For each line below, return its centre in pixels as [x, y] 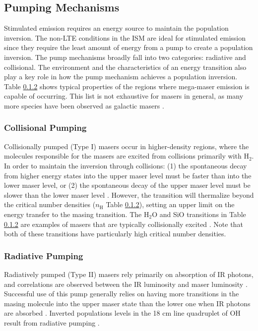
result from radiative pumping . [52, 322]
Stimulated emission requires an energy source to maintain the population [116, 28]
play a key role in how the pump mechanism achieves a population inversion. [121, 77]
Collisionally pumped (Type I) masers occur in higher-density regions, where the [127, 146]
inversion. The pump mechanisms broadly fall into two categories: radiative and [125, 57]
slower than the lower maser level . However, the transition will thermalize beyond [129, 194]
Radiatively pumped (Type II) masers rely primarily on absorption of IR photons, [129, 274]
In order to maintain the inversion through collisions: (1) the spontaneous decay [126, 165]
